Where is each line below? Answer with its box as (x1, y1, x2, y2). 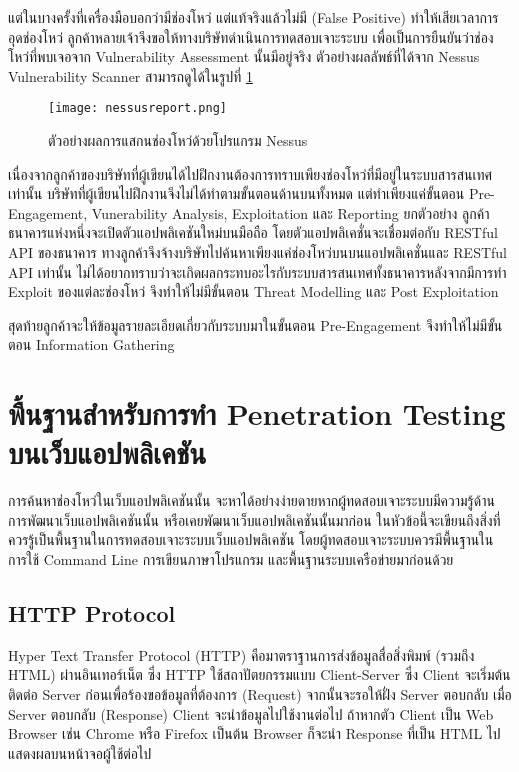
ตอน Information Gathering (8, 334, 175, 355)
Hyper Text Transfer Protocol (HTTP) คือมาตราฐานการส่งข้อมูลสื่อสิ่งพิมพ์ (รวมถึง (8, 644, 475, 665)
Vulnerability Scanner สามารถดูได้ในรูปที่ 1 (8, 65, 253, 86)
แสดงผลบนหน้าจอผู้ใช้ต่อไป (8, 742, 152, 763)
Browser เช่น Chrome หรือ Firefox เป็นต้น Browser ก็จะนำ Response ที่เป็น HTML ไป (8, 723, 501, 744)
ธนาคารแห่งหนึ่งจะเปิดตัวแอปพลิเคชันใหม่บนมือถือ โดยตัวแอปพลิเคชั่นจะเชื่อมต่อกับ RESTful (8, 222, 498, 243)
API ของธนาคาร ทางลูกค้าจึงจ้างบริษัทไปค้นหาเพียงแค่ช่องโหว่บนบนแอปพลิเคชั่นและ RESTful (8, 242, 507, 262)
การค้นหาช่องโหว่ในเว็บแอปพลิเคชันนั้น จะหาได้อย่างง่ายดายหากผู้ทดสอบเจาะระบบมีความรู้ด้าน (8, 490, 495, 511)
